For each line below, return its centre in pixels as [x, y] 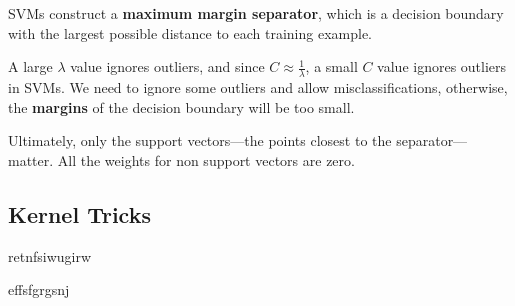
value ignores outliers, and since [167, 66]
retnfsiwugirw [50, 255]
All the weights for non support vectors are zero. [206, 159]
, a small [331, 66]
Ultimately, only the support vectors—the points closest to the [200, 140]
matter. [31, 159]
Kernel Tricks [79, 213]
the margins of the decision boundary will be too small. [181, 106]
